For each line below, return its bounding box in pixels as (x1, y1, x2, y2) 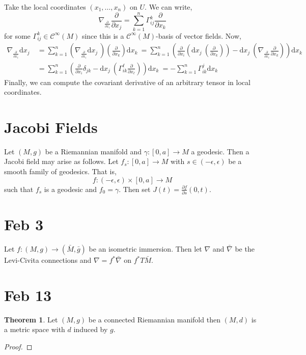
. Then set (119, 183, 151, 194)
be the (235, 243, 255, 254)
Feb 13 (4, 284, 52, 305)
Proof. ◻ (4, 341, 33, 351)
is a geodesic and (44, 183, 97, 194)
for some (4, 30, 31, 41)
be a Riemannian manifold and (45, 146, 142, 156)
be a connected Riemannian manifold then (88, 314, 220, 324)
